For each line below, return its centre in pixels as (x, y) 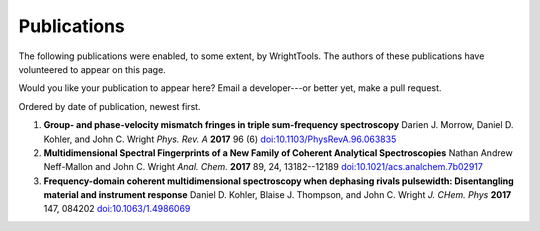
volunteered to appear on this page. (92, 69)
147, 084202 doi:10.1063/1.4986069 (117, 209)
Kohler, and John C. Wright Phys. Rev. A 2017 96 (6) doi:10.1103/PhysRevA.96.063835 (220, 139)
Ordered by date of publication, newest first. (109, 106)
